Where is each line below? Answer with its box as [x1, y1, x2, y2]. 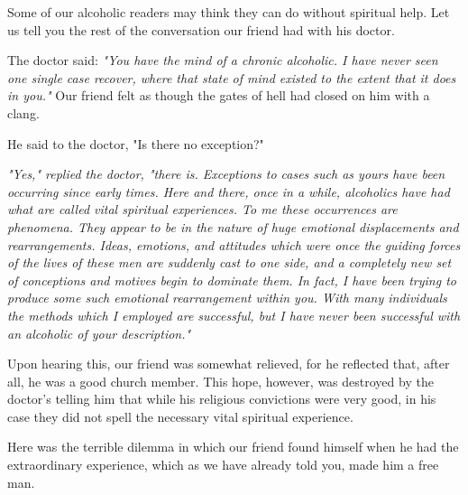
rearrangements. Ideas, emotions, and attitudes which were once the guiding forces [7, 235, 461, 254]
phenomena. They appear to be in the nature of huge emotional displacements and [7, 217, 459, 236]
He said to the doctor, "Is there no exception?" [7, 134, 264, 153]
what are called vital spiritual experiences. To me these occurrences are [7, 200, 398, 219]
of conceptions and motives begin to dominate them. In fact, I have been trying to [7, 270, 456, 289]
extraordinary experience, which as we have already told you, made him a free [7, 455, 439, 474]
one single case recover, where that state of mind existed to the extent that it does [7, 68, 456, 87]
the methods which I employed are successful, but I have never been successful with [7, 305, 461, 324]
